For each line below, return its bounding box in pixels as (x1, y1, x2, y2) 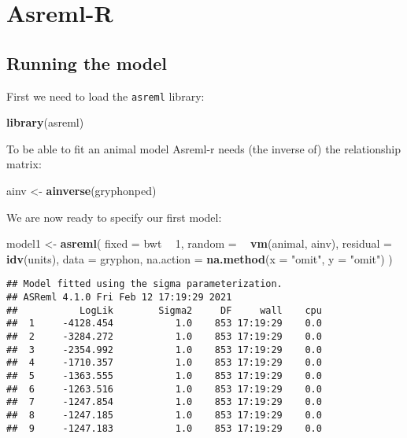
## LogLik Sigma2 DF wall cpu (6, 304, 322, 316)
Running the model (6, 50, 167, 75)
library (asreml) (6, 114, 84, 131)
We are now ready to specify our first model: (6, 208, 222, 225)
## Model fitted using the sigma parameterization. (6, 278, 283, 290)
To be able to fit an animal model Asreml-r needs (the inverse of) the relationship (6, 140, 401, 156)
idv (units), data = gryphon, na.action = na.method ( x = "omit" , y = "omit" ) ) (6, 250, 393, 267)
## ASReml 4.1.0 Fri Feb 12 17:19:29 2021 (6, 292, 232, 304)
